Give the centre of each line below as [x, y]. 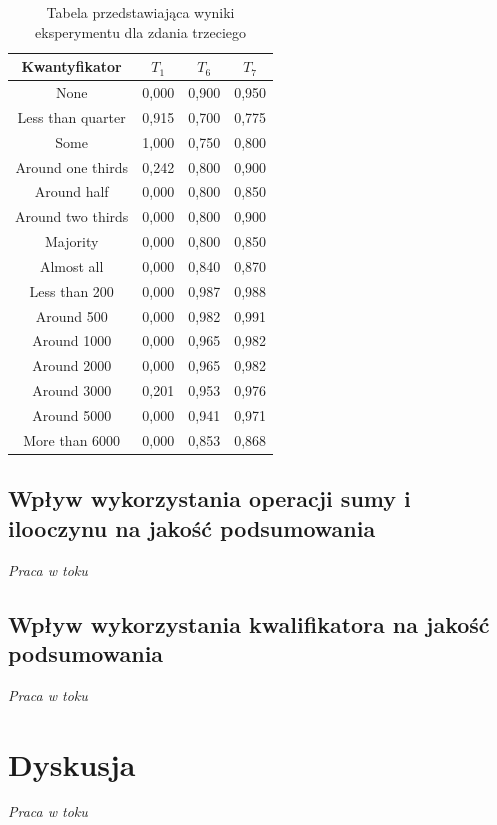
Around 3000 [72, 390]
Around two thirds [72, 216]
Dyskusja [72, 763]
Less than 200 [71, 290]
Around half [71, 191]
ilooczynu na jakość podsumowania [192, 527]
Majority [72, 241]
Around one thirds [71, 166]
